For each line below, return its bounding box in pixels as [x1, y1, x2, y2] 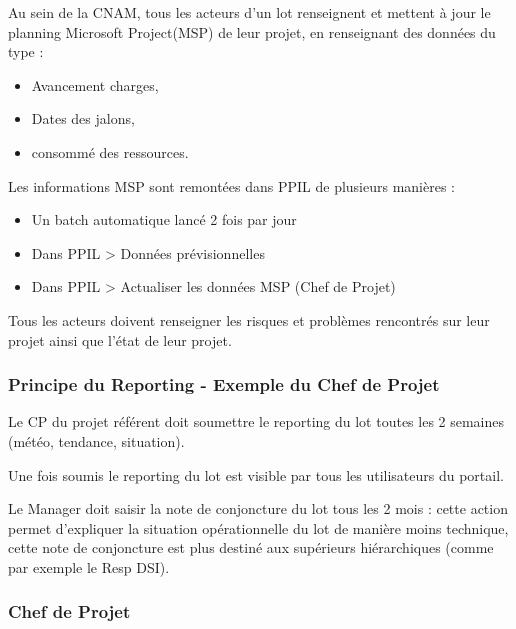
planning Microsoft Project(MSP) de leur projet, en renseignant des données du [8, 21, 496, 42]
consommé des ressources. [31, 141, 189, 162]
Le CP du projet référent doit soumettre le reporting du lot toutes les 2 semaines [8, 411, 505, 432]
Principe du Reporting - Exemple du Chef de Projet [8, 372, 440, 397]
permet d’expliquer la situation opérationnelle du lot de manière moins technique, [8, 517, 509, 538]
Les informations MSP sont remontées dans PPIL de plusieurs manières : [8, 175, 456, 196]
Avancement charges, [31, 74, 159, 95]
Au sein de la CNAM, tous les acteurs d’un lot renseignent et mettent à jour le [8, 2, 491, 22]
